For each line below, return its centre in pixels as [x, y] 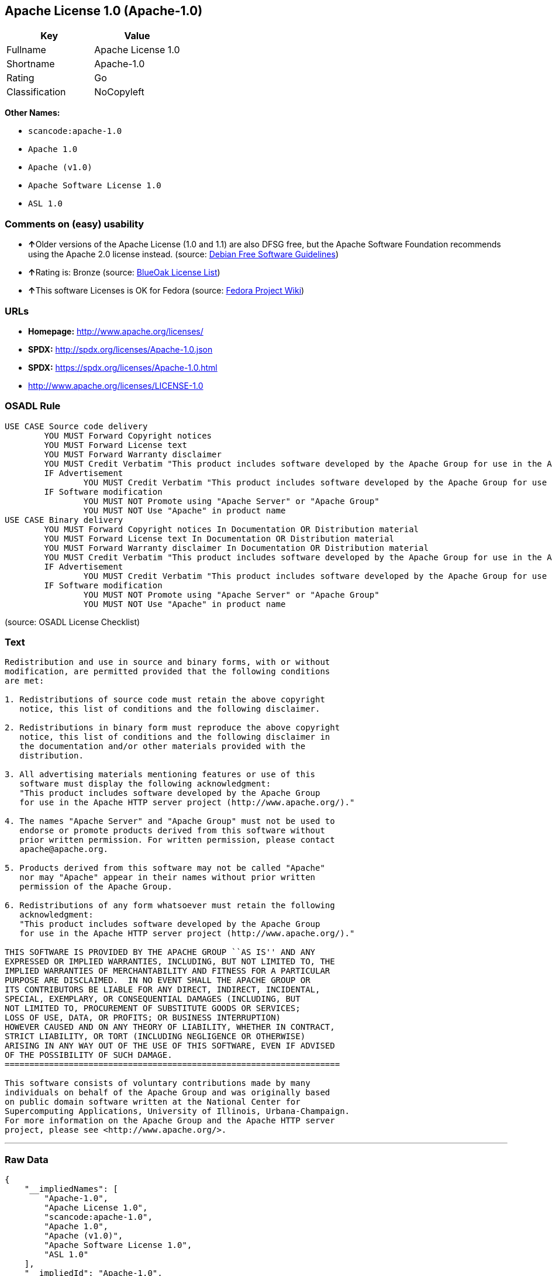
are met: [25, 681]
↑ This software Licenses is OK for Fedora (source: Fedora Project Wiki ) [166, 291]
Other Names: [32, 113]
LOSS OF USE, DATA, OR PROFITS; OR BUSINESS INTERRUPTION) [143, 1018]
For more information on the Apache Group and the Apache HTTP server [170, 1121]
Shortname [31, 64]
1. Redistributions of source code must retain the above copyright [165, 700]
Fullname [26, 50]
